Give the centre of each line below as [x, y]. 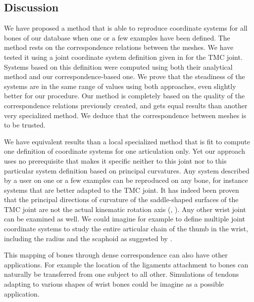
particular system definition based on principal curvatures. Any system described [127, 170]
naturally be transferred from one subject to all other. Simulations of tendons [122, 274]
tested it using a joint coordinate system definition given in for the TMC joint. [123, 57]
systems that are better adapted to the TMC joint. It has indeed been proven [122, 190]
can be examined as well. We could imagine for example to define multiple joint [125, 219]
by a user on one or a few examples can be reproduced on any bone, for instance [126, 180]
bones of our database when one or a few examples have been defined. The [117, 37]
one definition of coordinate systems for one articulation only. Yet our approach [125, 151]
